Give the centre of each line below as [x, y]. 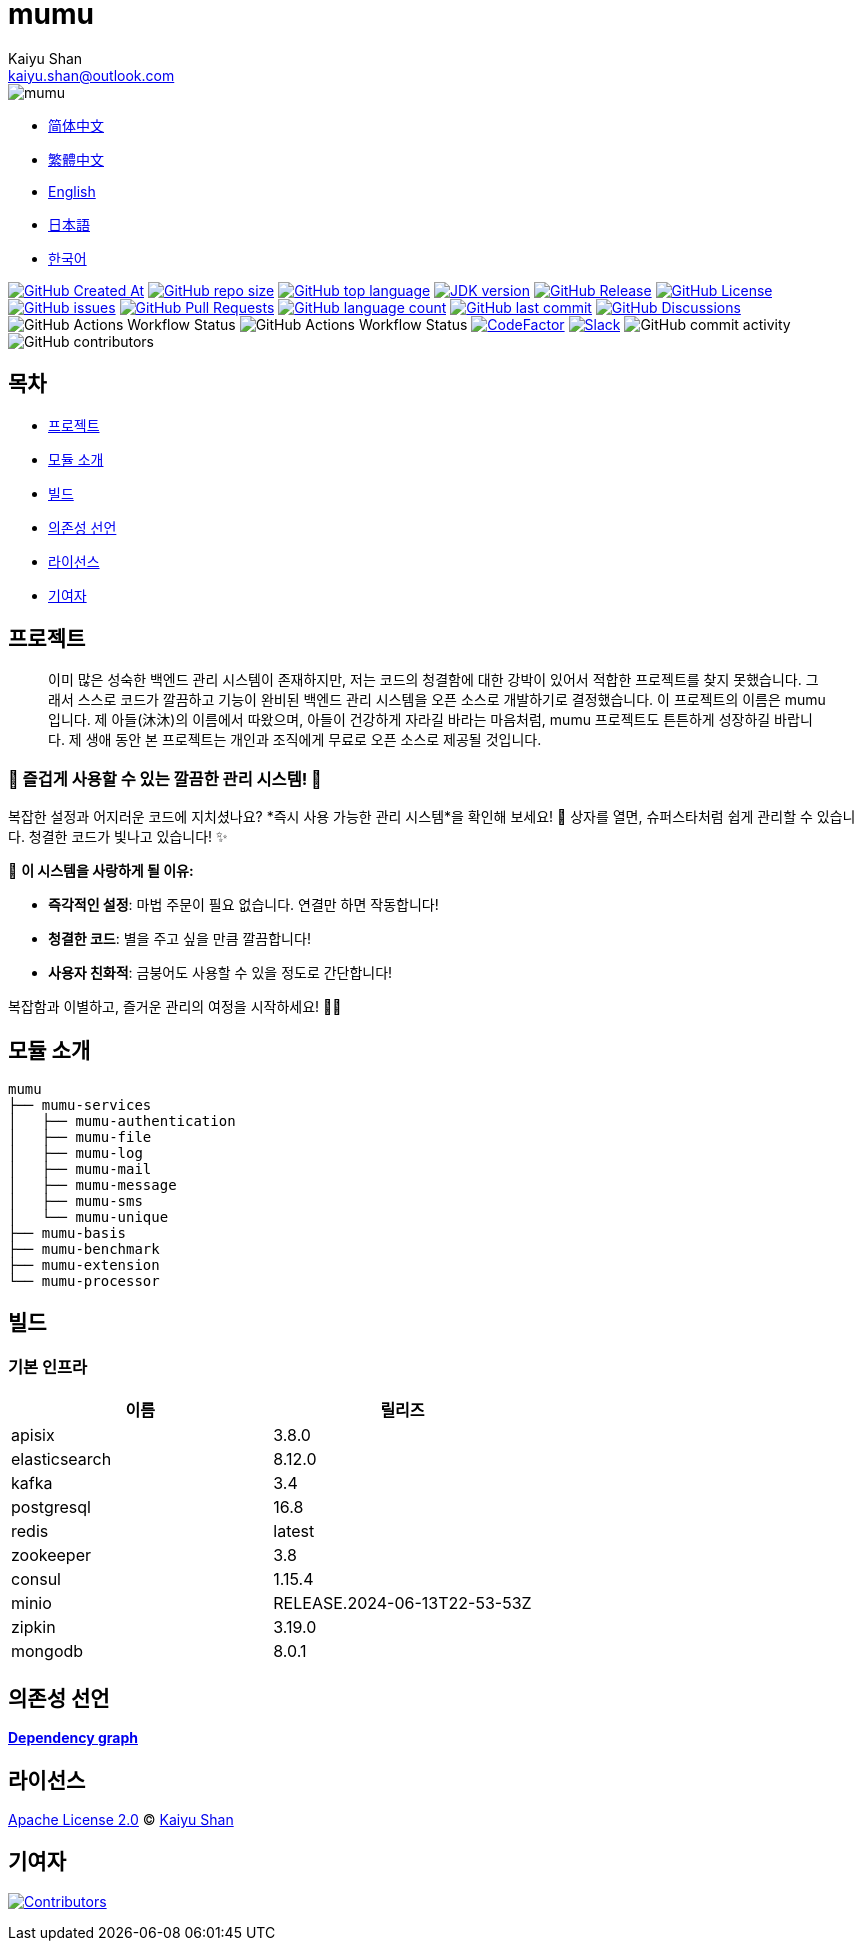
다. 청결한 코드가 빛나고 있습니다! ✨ [118, 837]
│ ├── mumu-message [92, 1185]
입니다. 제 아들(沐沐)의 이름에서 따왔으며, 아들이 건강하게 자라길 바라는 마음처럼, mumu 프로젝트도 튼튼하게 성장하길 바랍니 [430, 720]
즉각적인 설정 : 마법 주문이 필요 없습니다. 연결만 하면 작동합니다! [243, 905]
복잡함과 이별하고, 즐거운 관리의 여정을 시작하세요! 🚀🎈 [175, 1007]
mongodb [47, 1651]
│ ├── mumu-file [80, 1137]
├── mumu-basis [67, 1233]
